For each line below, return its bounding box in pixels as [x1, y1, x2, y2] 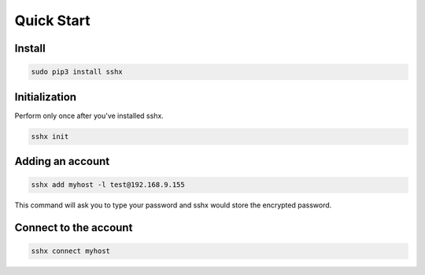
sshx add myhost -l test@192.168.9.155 [31, 181, 185, 189]
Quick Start [14, 12, 91, 29]
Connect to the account [14, 221, 133, 235]
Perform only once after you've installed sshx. [14, 111, 164, 120]
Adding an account [14, 155, 110, 168]
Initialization [14, 90, 77, 104]
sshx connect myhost [31, 247, 110, 255]
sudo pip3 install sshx [31, 68, 124, 76]
